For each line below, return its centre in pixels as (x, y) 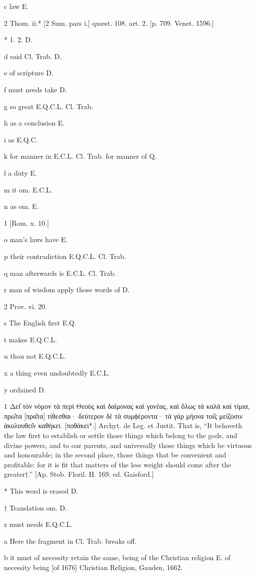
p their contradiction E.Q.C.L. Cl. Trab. (65, 256)
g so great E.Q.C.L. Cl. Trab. (49, 106)
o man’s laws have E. (36, 239)
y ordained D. (25, 389)
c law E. (16, 6)
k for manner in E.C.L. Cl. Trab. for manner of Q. (80, 156)
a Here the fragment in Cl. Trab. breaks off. (70, 541)
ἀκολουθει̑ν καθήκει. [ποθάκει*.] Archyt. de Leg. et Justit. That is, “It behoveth (123, 425)
